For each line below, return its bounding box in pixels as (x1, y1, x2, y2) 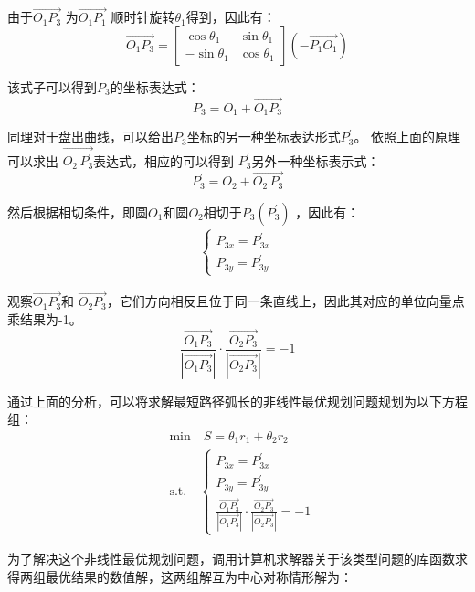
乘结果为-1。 (7, 309, 82, 328)
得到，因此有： (185, 7, 276, 26)
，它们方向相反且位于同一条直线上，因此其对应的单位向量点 (106, 291, 465, 311)
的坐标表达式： (110, 77, 200, 96)
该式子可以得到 (7, 77, 97, 96)
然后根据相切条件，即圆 (7, 202, 148, 221)
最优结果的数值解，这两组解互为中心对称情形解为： (45, 567, 353, 587)
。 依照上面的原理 (354, 127, 461, 146)
